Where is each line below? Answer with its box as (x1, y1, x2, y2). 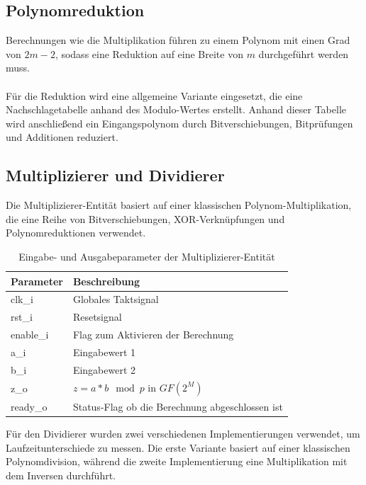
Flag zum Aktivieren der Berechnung (72, 327, 234, 342)
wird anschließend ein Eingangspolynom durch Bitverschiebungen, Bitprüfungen (6, 115, 353, 130)
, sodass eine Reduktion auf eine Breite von (55, 46, 243, 61)
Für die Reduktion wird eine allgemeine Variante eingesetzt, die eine (6, 88, 303, 103)
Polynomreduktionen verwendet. (6, 225, 146, 240)
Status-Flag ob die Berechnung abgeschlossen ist (72, 399, 283, 413)
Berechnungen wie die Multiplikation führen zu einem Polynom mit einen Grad (6, 33, 350, 47)
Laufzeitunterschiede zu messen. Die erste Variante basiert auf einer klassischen (6, 440, 350, 455)
